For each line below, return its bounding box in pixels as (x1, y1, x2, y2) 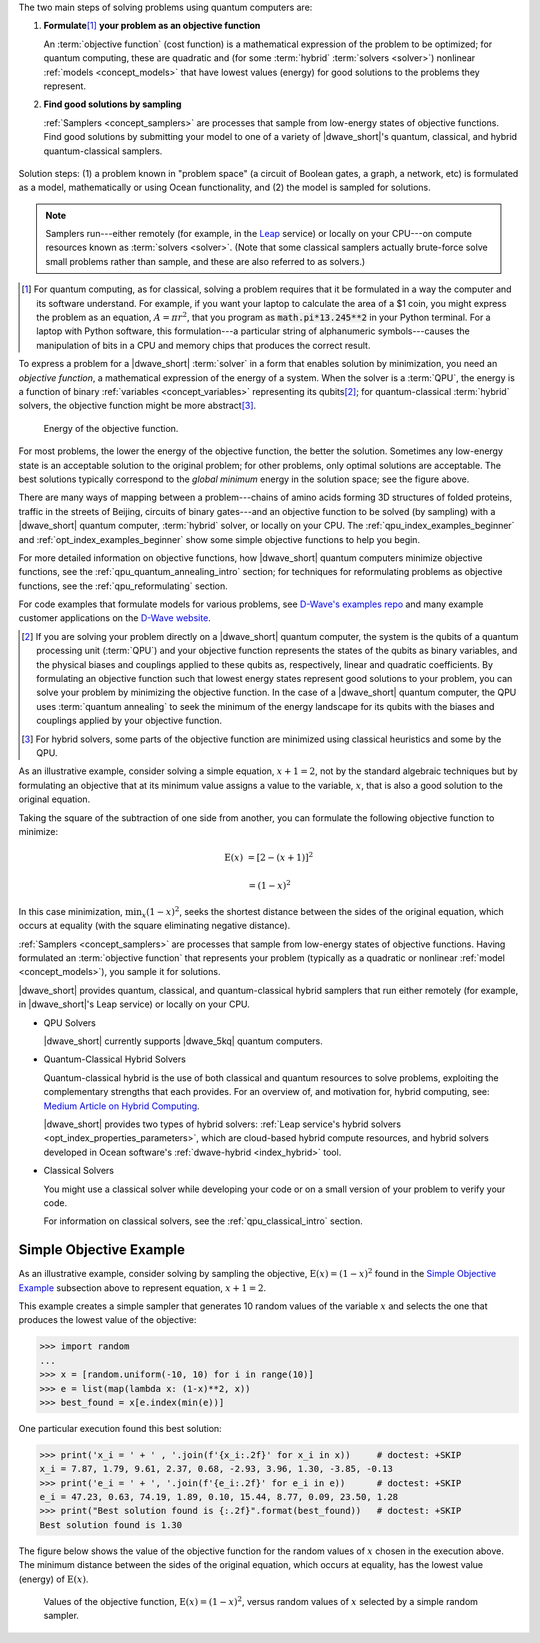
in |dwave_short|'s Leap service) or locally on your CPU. (18, 998, 250, 1010)
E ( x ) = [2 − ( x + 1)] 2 (224, 850, 314, 864)
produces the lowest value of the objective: (18, 1314, 197, 1326)
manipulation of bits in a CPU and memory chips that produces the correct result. (36, 339, 371, 351)
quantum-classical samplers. (43, 145, 163, 157)
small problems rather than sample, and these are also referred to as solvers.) (45, 255, 366, 267)
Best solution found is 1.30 (39, 1519, 183, 1530)
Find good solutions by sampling (43, 98, 182, 110)
